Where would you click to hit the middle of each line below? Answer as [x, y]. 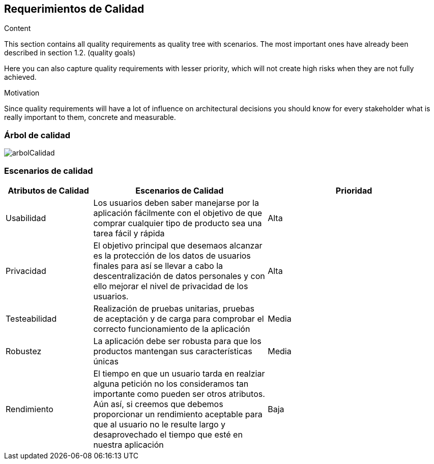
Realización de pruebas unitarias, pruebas [174, 308]
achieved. [20, 77]
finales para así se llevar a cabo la [158, 266]
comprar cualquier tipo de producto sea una [178, 223]
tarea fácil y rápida [129, 233]
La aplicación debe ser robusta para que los [177, 341]
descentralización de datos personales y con [179, 276]
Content [18, 28]
